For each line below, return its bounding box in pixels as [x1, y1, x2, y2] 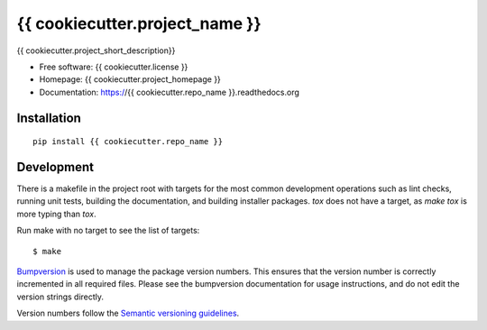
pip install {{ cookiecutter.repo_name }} [32, 136, 224, 147]
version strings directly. [16, 291, 104, 302]
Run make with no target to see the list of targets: [16, 225, 200, 236]
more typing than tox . [16, 208, 96, 219]
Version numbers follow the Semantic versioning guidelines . [16, 307, 240, 319]
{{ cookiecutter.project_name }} [16, 14, 262, 33]
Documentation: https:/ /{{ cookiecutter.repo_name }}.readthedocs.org [39, 87, 299, 97]
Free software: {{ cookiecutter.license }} [39, 61, 188, 72]
